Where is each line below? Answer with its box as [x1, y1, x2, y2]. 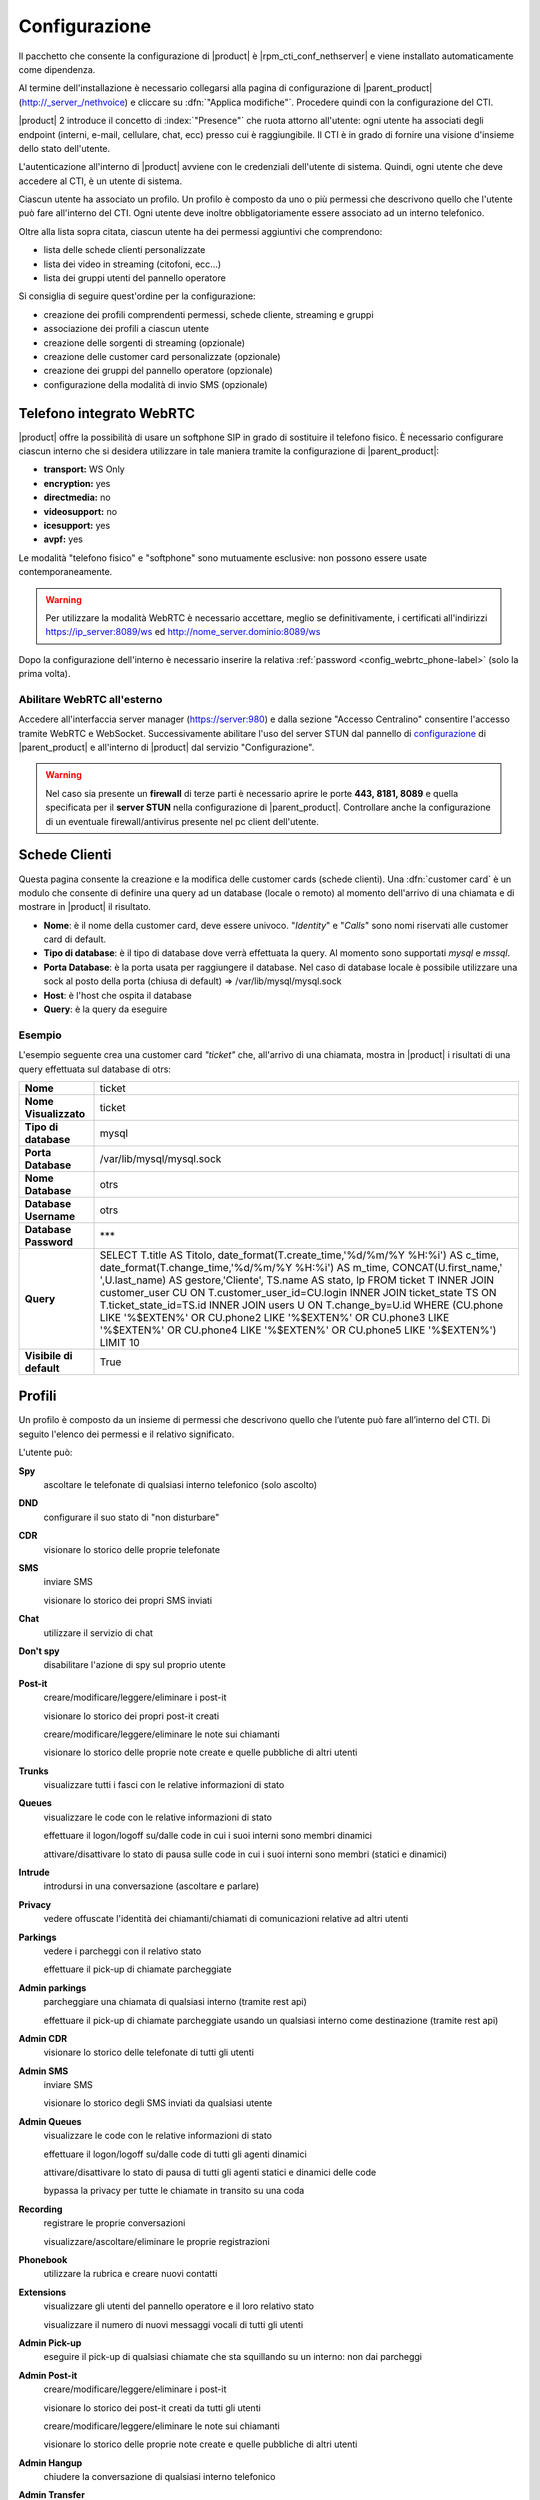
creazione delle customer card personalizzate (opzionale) [43, 350, 281, 362]
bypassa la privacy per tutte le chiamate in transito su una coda [43, 2185, 305, 2197]
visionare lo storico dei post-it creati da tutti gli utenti [43, 2401, 262, 2414]
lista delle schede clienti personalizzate [43, 244, 206, 256]
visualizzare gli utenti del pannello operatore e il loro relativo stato [43, 2300, 315, 2312]
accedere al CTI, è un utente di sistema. [18, 175, 183, 187]
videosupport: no [43, 505, 118, 517]
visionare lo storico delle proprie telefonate [43, 1543, 220, 1555]
